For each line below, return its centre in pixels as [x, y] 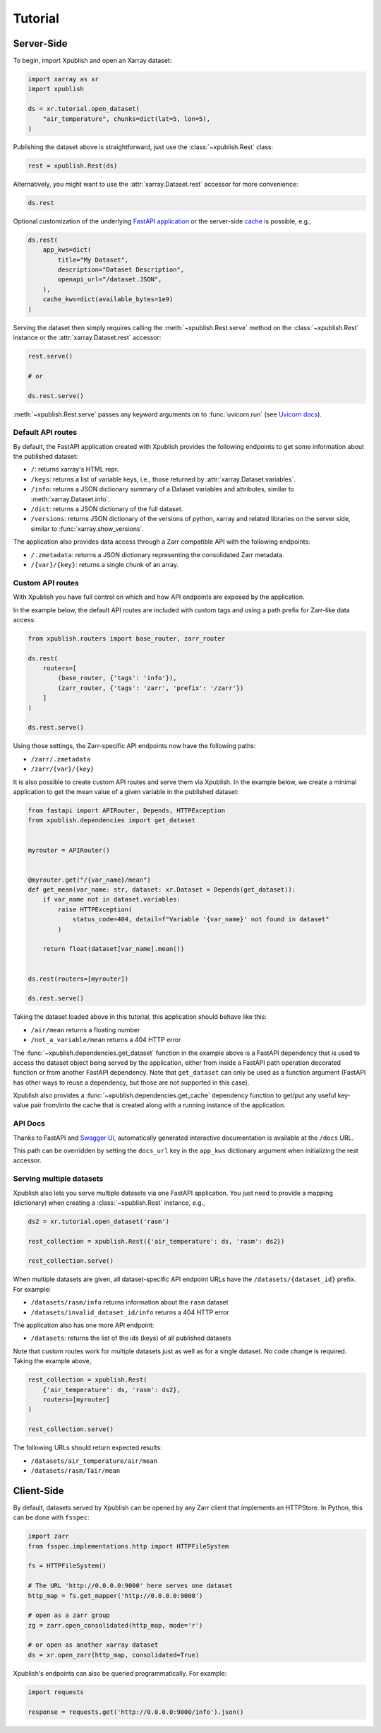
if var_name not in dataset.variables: [112, 899]
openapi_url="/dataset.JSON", [110, 280]
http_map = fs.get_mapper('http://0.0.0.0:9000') [115, 1595]
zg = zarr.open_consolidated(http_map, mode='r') [115, 1625]
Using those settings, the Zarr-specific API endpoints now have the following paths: [135, 746]
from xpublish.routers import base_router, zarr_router [127, 638]
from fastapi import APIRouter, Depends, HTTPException [127, 810]
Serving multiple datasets [58, 1179]
